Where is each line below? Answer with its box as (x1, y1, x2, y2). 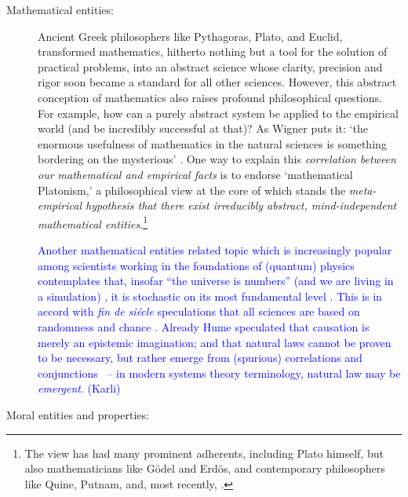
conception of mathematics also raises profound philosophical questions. (38, 89, 382, 105)
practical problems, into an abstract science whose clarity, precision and (38, 58, 383, 75)
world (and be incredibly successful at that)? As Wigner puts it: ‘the (38, 120, 368, 137)
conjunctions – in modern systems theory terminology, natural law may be (38, 364, 401, 381)
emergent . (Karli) (38, 380, 121, 397)
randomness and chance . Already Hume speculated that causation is (38, 318, 370, 334)
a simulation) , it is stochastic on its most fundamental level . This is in (38, 287, 382, 304)
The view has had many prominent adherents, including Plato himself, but (24, 444, 384, 461)
